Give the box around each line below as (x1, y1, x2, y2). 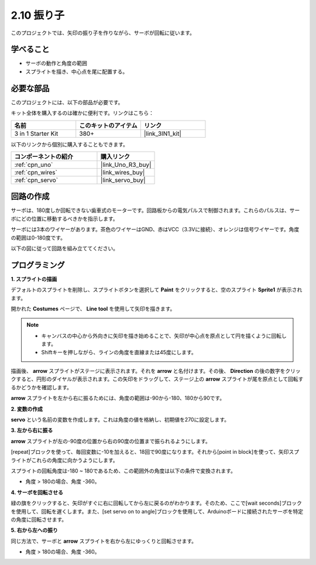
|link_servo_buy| (100, 176, 146, 184)
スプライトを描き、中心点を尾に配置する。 (25, 68, 128, 75)
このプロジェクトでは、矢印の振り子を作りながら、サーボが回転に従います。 (11, 29, 195, 36)
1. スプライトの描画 (11, 275, 57, 282)
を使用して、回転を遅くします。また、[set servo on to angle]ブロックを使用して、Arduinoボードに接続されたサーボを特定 (11, 508, 304, 515)
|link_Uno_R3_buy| (100, 160, 152, 169)
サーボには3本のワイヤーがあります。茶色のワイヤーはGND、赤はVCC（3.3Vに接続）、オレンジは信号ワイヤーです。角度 (11, 226, 300, 233)
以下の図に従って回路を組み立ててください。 (11, 245, 118, 252)
